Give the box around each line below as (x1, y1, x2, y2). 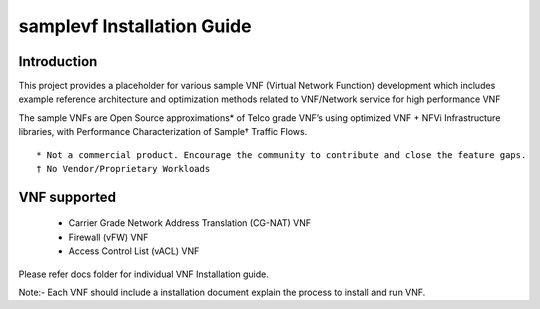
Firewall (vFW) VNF (68, 231, 149, 243)
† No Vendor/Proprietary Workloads (36, 163, 211, 175)
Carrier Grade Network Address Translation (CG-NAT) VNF (68, 217, 312, 229)
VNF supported (18, 188, 117, 205)
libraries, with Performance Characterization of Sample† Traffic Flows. (18, 126, 308, 138)
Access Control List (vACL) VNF (68, 245, 200, 257)
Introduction (18, 53, 98, 70)
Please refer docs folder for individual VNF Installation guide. (18, 268, 269, 280)
